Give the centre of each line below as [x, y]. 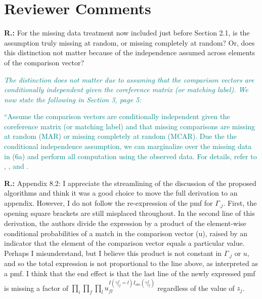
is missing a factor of [36, 288]
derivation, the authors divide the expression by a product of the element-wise [125, 223]
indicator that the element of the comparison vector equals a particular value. [124, 243]
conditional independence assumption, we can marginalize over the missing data [128, 146]
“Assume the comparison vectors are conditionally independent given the [117, 116]
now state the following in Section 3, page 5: [73, 99]
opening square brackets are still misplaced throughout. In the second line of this [129, 213]
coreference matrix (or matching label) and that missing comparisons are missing [130, 126]
